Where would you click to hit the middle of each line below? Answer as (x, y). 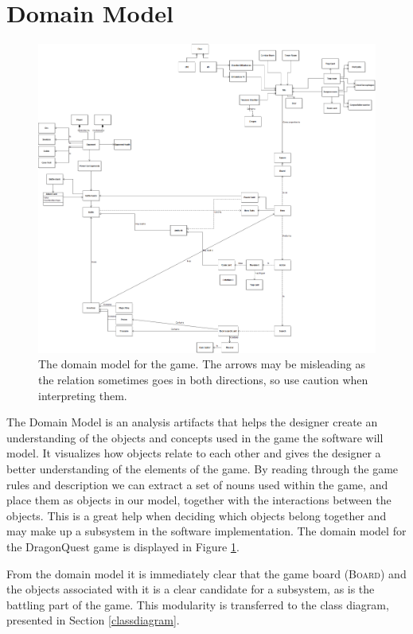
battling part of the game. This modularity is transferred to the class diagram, (198, 604)
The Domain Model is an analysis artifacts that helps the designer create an (192, 422)
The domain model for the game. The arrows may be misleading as (202, 364)
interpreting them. (83, 395)
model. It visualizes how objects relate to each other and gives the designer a (194, 453)
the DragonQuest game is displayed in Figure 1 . (123, 547)
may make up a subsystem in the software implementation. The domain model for (206, 531)
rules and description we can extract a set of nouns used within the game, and (197, 484)
